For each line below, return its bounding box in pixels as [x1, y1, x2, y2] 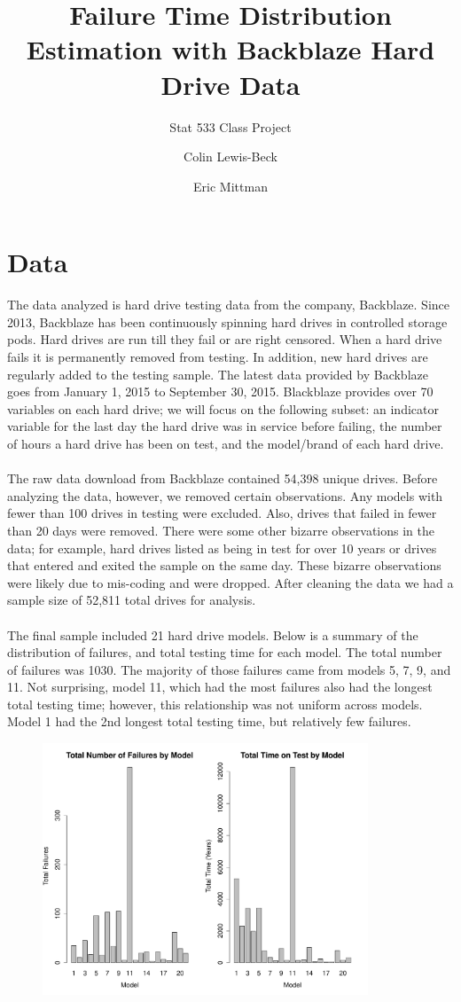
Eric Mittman [193, 176, 268, 195]
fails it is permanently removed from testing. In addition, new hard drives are [7, 348, 428, 365]
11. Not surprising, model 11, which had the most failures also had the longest [7, 677, 433, 696]
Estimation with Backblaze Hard [26, 31, 435, 67]
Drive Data [160, 66, 301, 102]
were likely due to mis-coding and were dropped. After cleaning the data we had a [7, 573, 454, 591]
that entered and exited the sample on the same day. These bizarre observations [7, 556, 441, 575]
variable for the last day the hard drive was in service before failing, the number [7, 417, 442, 435]
